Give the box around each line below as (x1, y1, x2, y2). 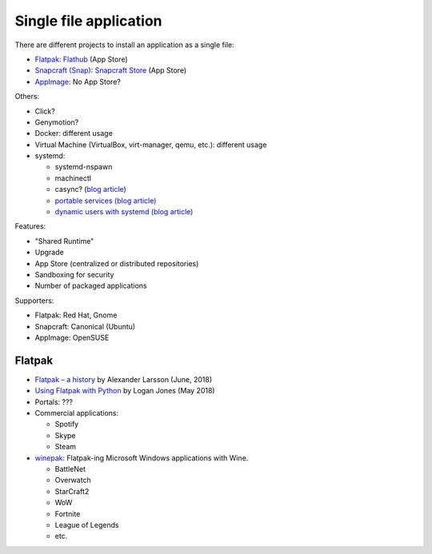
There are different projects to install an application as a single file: (14, 40, 235, 50)
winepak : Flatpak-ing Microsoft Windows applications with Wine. (34, 452, 249, 463)
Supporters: (14, 296, 54, 305)
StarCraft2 (54, 486, 90, 496)
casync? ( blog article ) (54, 185, 127, 194)
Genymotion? (34, 117, 79, 127)
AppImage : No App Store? (34, 77, 122, 86)
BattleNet (54, 464, 86, 473)
